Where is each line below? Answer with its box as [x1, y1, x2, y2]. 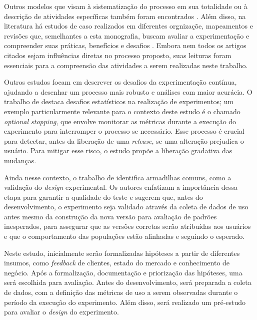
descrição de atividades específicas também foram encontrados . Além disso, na [4, 11, 246, 21]
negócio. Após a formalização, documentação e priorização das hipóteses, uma [4, 267, 242, 277]
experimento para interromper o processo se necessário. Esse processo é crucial [4, 126, 244, 136]
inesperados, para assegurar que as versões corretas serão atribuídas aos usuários [4, 221, 251, 231]
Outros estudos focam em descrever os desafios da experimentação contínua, [4, 77, 237, 87]
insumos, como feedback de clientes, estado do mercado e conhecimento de [4, 257, 230, 268]
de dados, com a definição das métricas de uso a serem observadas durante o [4, 287, 238, 297]
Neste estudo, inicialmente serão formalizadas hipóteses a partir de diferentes [4, 247, 240, 258]
